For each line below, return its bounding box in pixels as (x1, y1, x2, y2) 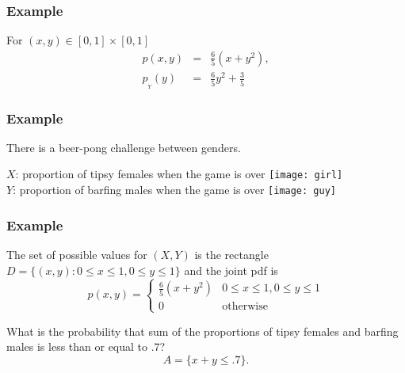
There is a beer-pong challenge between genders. (6, 139, 241, 155)
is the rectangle (194, 245, 269, 262)
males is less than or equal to (6, 338, 148, 355)
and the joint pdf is (184, 261, 278, 278)
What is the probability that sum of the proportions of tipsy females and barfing (6, 322, 399, 339)
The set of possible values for (6, 245, 147, 262)
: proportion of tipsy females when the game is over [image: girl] (15, 166, 343, 182)
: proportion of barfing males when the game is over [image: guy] (13, 181, 336, 198)
